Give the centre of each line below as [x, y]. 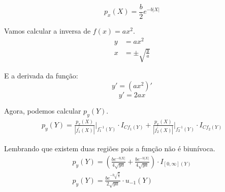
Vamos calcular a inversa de [47, 31]
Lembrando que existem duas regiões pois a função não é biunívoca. [110, 148]
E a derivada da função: [41, 76]
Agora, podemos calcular [43, 110]
